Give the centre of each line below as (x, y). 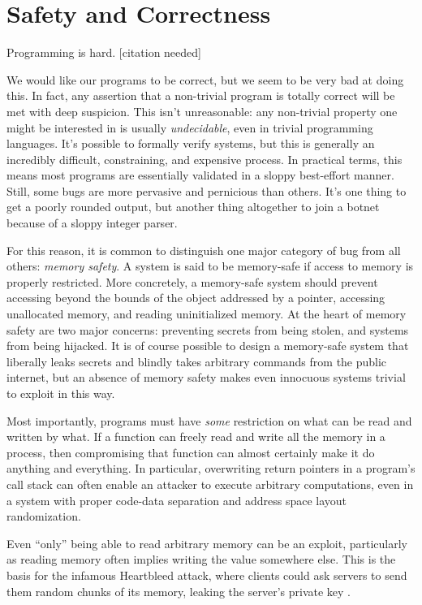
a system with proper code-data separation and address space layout (177, 500)
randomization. (44, 516)
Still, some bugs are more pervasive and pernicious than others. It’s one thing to (207, 190)
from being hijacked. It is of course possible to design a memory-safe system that (208, 346)
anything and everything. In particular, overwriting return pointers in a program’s (211, 468)
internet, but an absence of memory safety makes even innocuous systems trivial (206, 377)
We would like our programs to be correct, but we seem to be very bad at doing (205, 79)
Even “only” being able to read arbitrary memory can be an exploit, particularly (207, 543)
